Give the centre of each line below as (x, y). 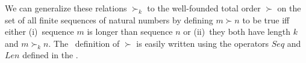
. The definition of (84, 43)
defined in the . (50, 55)
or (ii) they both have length (237, 31)
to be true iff (266, 19)
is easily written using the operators (203, 43)
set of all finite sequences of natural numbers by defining (109, 19)
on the (289, 8)
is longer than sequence (130, 31)
